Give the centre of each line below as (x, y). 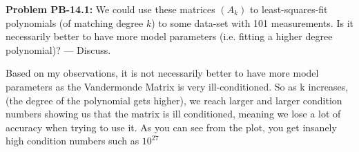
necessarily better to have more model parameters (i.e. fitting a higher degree (169, 36)
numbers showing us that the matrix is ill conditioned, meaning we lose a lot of (173, 114)
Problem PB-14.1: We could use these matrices (110, 9)
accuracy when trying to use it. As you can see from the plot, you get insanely (171, 127)
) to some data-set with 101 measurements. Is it (252, 22)
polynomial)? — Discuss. (58, 49)
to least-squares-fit (289, 9)
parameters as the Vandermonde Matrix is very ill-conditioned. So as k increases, (177, 86)
